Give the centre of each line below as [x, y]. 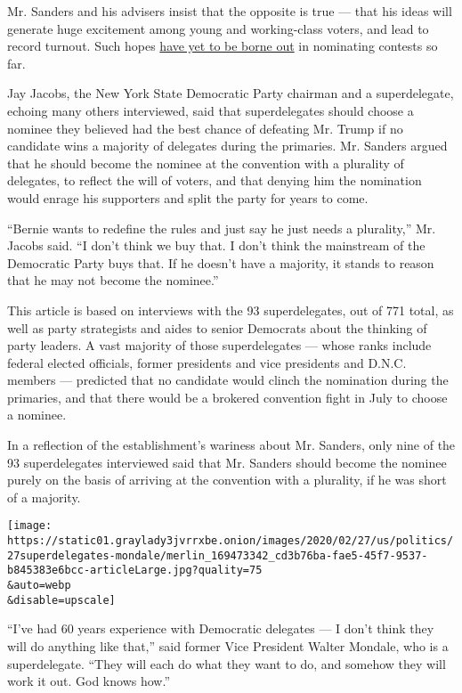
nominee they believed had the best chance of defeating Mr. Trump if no [205, 128]
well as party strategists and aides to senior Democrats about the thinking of [217, 327]
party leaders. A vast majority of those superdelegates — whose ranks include [219, 345]
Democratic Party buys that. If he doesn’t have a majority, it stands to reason [221, 262]
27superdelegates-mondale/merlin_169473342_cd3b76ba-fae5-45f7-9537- [218, 555]
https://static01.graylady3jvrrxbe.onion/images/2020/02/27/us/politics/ [231, 541]
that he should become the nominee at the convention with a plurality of [206, 163]
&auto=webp [39, 586]
